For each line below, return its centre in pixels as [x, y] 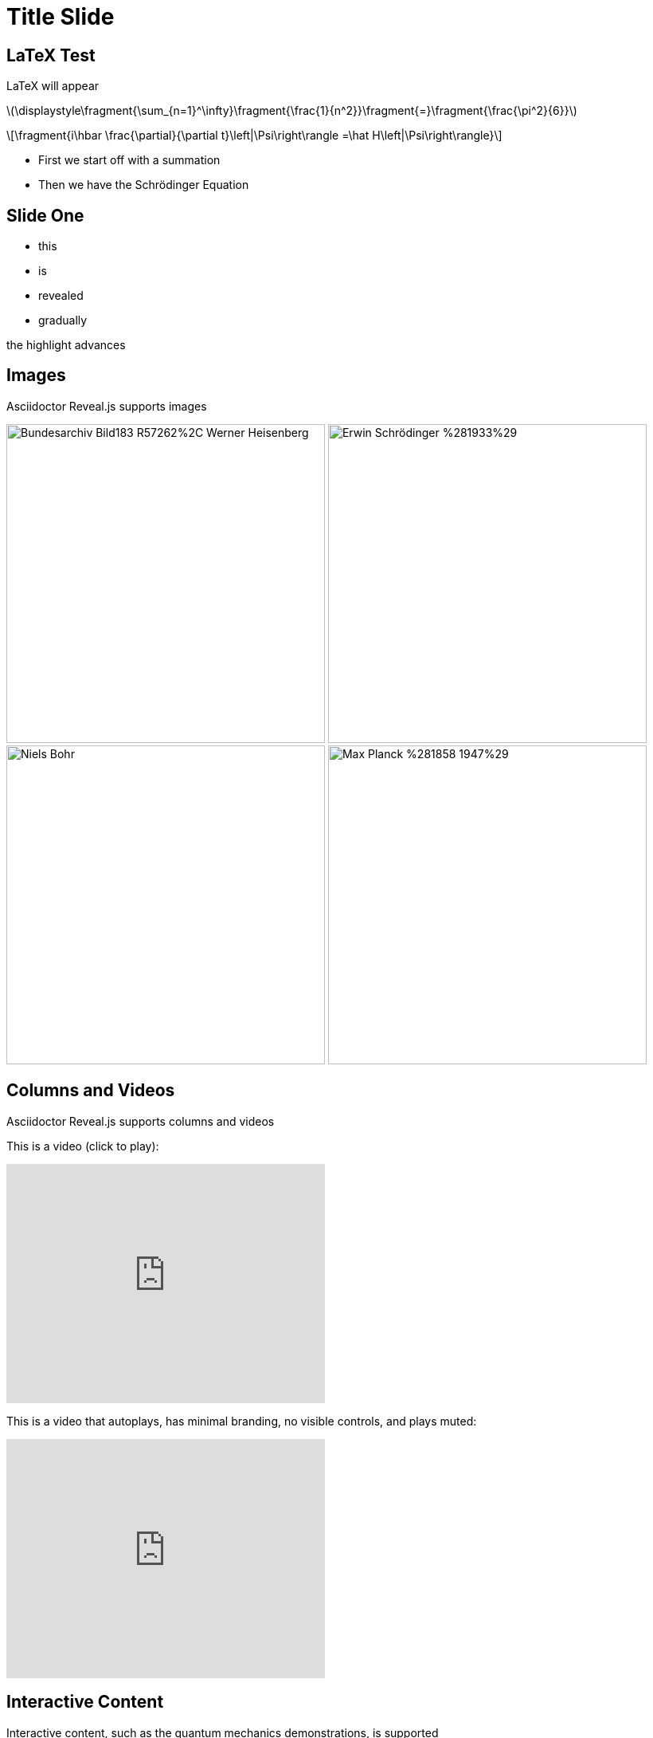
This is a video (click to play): [83, 1146]
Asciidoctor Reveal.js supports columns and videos [141, 1121]
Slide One [45, 215]
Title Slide [61, 17]
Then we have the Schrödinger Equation [144, 185]
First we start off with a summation [129, 160]
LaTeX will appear [53, 86]
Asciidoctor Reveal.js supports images [107, 406]
